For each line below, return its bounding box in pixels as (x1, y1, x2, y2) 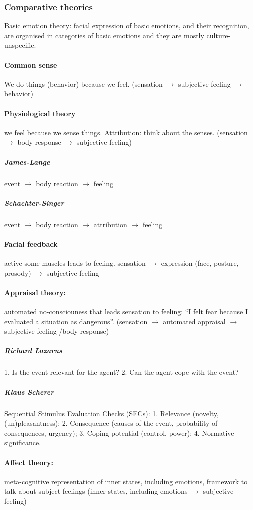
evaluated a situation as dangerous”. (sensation (4, 316, 148, 326)
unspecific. (4, 40, 36, 50)
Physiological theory (4, 108, 76, 118)
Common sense (4, 59, 57, 70)
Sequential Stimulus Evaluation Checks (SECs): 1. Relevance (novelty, (4, 408, 219, 418)
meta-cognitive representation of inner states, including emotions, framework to (4, 476, 248, 486)
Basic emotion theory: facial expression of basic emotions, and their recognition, (4, 20, 249, 31)
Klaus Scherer (4, 386, 54, 397)
